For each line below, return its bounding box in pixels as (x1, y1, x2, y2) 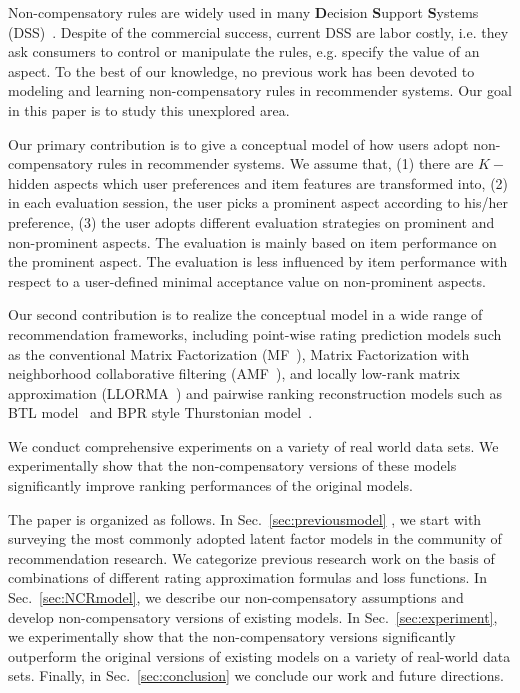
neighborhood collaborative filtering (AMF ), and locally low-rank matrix (8, 363, 460, 384)
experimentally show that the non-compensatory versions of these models (8, 455, 457, 476)
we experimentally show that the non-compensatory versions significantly (8, 626, 456, 647)
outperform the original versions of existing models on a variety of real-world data (8, 645, 511, 666)
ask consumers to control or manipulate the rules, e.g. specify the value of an (8, 41, 480, 62)
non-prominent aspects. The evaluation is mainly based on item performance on (8, 231, 497, 252)
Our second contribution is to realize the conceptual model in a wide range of (8, 304, 483, 325)
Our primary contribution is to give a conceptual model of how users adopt (8, 133, 469, 154)
